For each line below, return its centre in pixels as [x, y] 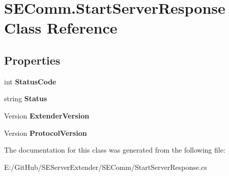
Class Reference [61, 28]
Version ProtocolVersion [46, 133]
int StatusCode [30, 81]
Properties [32, 60]
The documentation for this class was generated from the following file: [115, 150]
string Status [26, 98]
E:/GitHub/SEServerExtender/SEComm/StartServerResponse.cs [106, 167]
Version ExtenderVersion [47, 115]
